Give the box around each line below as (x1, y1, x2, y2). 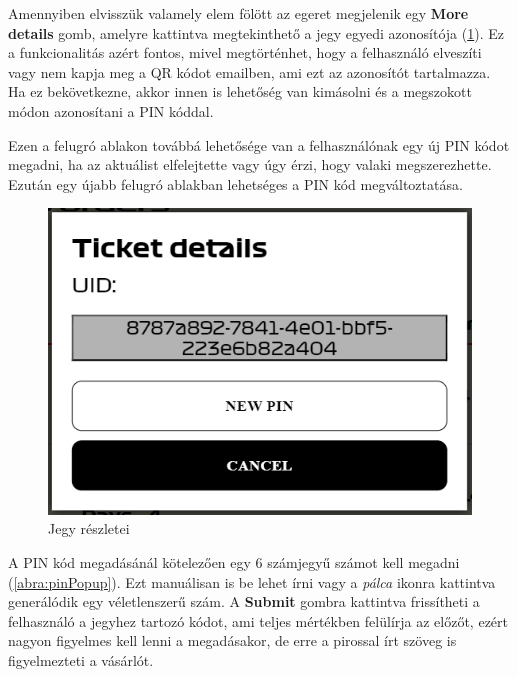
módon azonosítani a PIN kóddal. (8, 100, 214, 121)
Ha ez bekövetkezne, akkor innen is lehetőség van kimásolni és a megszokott (8, 81, 472, 102)
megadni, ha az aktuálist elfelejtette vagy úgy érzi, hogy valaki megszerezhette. (8, 154, 492, 175)
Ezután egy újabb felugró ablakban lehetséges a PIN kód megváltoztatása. (8, 173, 463, 194)
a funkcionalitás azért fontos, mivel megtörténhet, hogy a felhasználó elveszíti (8, 42, 482, 63)
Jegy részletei (48, 518, 130, 539)
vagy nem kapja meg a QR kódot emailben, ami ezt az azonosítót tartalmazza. (8, 61, 491, 82)
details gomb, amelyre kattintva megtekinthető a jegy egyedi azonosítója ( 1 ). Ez (8, 22, 504, 43)
